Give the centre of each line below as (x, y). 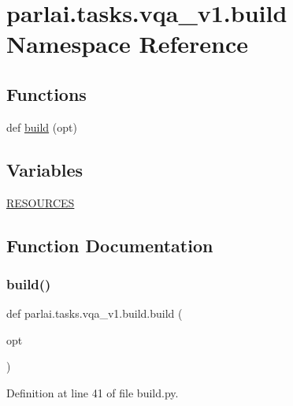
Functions (46, 93)
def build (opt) (42, 127)
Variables (45, 169)
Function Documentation (110, 245)
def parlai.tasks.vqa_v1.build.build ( (95, 313)
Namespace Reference (127, 44)
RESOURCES (41, 202)
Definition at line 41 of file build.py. (93, 392)
